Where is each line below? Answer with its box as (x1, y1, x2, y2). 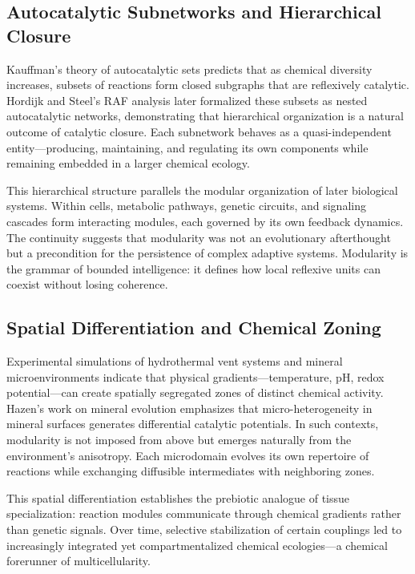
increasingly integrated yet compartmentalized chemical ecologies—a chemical (6, 536, 388, 553)
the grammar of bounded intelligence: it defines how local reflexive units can (6, 260, 381, 277)
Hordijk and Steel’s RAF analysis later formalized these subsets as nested (6, 91, 368, 108)
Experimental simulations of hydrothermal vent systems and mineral (6, 353, 343, 370)
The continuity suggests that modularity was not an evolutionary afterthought (6, 228, 391, 245)
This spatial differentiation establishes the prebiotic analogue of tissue (6, 489, 350, 506)
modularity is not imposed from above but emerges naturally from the (6, 431, 352, 448)
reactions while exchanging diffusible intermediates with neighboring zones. (6, 463, 375, 479)
